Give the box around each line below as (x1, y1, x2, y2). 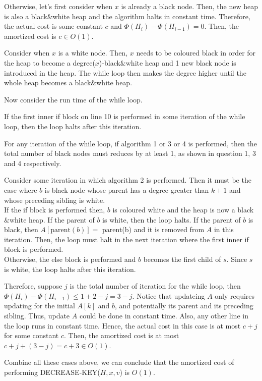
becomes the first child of (143, 254, 221, 264)
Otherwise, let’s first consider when (4, 1, 113, 11)
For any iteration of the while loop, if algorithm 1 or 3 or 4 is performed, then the (4, 138, 257, 148)
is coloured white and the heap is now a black (112, 204, 254, 215)
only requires (215, 290, 255, 301)
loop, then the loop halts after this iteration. (4, 121, 142, 131)
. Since (226, 254, 247, 264)
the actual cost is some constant (4, 21, 103, 31)
